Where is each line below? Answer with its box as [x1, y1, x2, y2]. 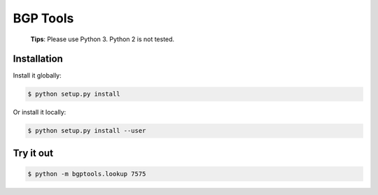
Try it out [13, 147, 54, 159]
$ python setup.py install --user [27, 127, 146, 135]
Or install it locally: [13, 108, 66, 117]
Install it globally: [13, 71, 62, 80]
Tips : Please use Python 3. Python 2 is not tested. [30, 35, 175, 43]
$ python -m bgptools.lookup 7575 [27, 170, 146, 178]
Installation [13, 53, 63, 65]
